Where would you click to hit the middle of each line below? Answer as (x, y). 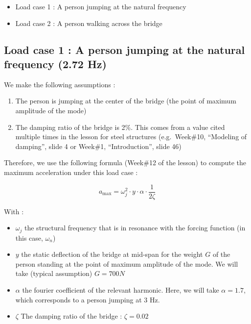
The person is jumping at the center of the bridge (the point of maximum (126, 101)
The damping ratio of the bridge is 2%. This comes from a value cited (120, 127)
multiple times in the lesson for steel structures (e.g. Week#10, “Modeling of (131, 137)
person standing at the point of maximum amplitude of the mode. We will (127, 263)
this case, (29, 237)
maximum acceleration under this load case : (71, 172)
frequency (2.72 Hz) (55, 63)
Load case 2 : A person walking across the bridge (89, 23)
